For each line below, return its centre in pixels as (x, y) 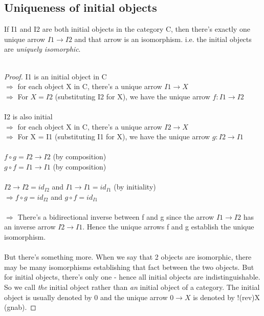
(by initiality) (135, 187)
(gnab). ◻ (20, 307)
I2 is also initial (28, 116)
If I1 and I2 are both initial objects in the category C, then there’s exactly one (127, 29)
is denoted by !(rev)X (226, 297)
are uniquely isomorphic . (42, 49)
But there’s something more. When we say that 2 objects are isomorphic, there (128, 257)
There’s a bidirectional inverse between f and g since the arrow (116, 216)
